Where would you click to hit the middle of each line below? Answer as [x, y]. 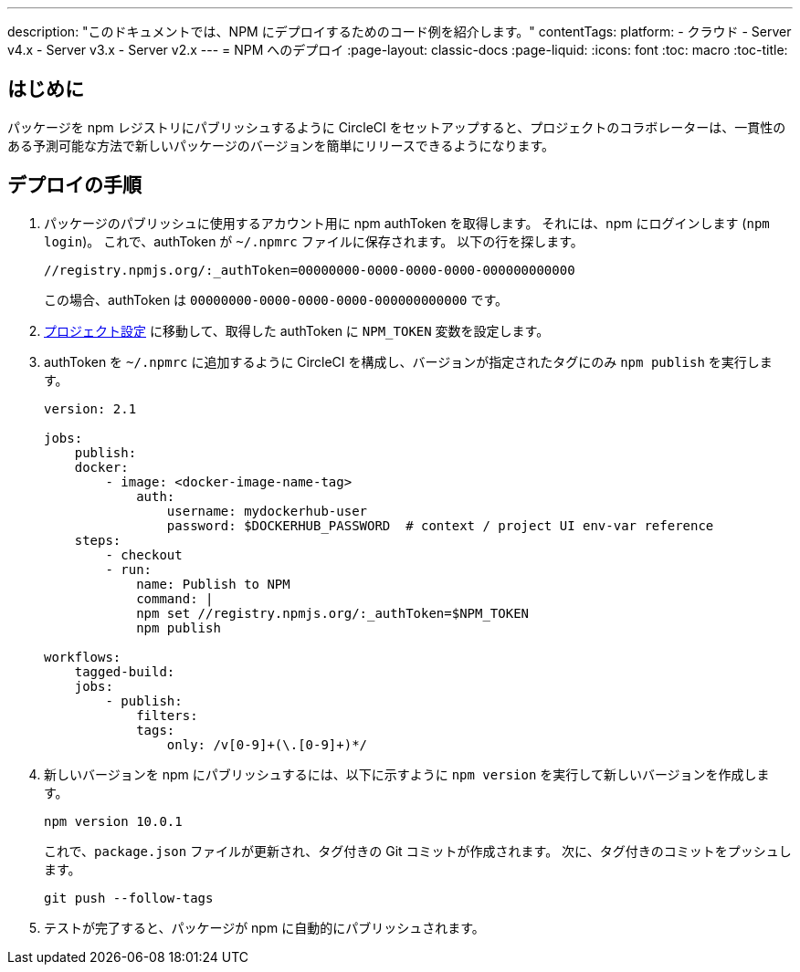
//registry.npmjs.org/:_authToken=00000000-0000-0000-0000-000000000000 [310, 270]
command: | [175, 598]
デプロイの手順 [74, 185]
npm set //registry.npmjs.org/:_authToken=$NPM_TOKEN [333, 613]
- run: [129, 569]
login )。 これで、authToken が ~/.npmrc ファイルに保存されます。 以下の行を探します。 [314, 241]
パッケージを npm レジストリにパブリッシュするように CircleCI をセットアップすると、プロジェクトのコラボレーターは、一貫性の [397, 127]
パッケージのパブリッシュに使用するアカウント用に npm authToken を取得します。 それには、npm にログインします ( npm [407, 223]
